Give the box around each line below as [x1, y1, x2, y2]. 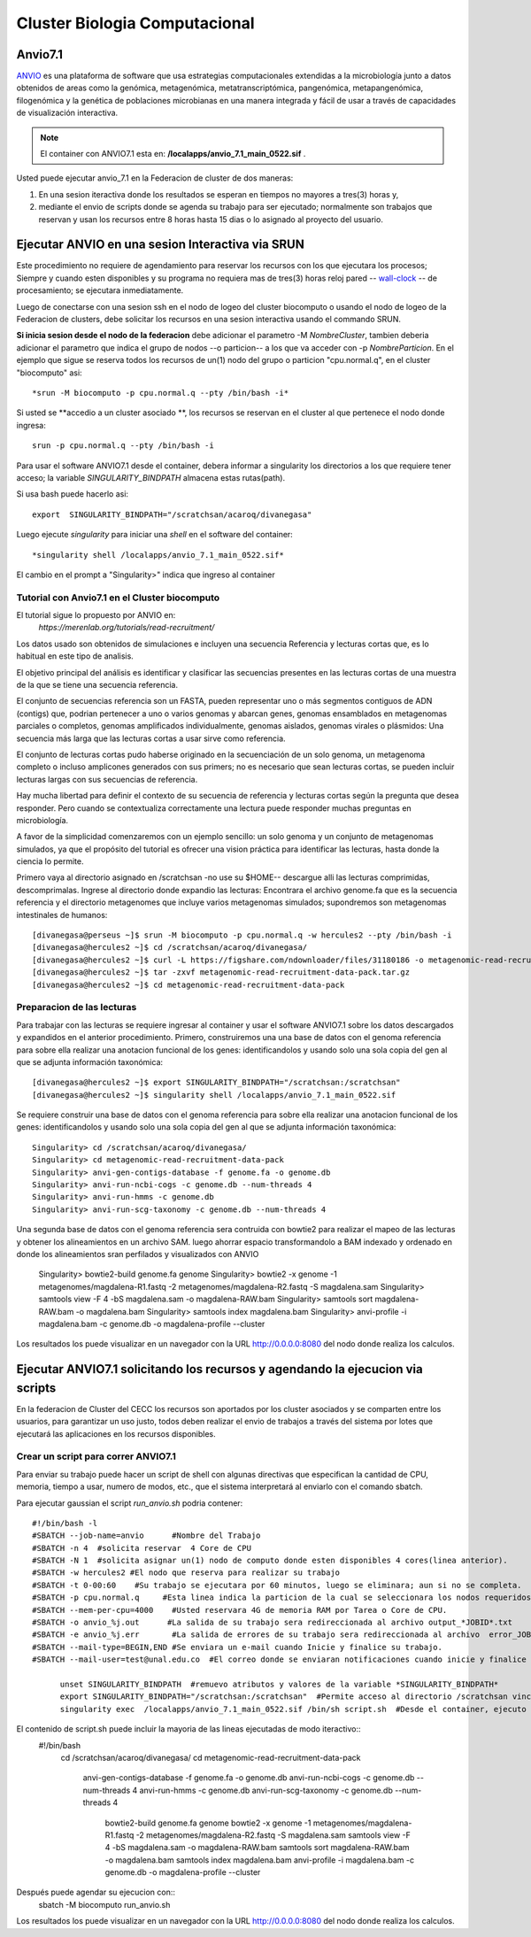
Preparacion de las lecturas [16, 1001, 137, 1014]
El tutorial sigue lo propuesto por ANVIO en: [16, 610, 176, 621]
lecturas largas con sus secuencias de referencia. [16, 774, 198, 784]
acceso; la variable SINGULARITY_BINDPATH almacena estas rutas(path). [16, 472, 286, 482]
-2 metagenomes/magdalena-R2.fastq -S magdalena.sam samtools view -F [135, 1829, 411, 1841]
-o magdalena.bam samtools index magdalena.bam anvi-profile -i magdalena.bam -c [104, 1855, 415, 1865]
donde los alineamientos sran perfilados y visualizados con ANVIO [16, 1248, 259, 1259]
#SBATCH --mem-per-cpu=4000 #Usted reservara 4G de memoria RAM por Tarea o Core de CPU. [32, 1605, 448, 1615]
